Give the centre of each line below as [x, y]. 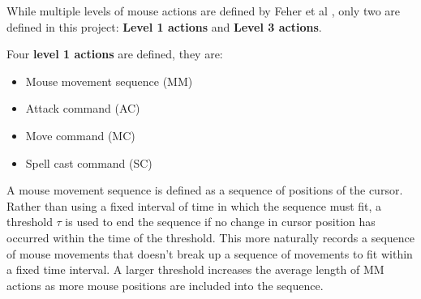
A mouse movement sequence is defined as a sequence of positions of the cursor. [205, 190]
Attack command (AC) [83, 108]
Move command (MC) [80, 135]
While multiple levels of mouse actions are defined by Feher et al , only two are [204, 11]
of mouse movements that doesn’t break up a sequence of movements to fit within [210, 253]
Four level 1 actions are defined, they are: [115, 54]
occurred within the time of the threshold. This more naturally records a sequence [211, 237]
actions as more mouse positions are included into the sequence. [165, 285]
